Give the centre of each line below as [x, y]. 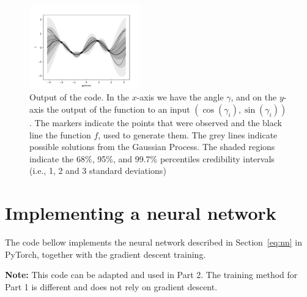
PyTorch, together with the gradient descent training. [105, 254]
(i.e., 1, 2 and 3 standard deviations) [98, 171]
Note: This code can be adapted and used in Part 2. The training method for [151, 275]
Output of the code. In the [79, 97]
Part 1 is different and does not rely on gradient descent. [111, 286]
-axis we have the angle [180, 97]
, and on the [254, 97]
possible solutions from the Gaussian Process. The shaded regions [152, 147]
